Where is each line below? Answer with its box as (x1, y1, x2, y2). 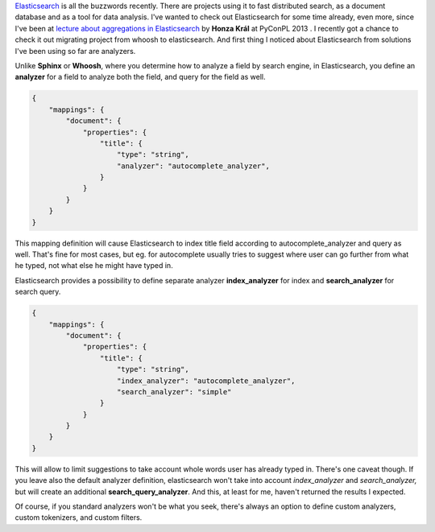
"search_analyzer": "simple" (117, 387, 232, 396)
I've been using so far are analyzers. (14, 46, 136, 56)
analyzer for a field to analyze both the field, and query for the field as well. (14, 72, 266, 82)
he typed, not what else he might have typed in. (14, 261, 173, 270)
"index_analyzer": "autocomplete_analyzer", (117, 376, 296, 386)
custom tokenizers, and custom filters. (14, 513, 143, 522)
